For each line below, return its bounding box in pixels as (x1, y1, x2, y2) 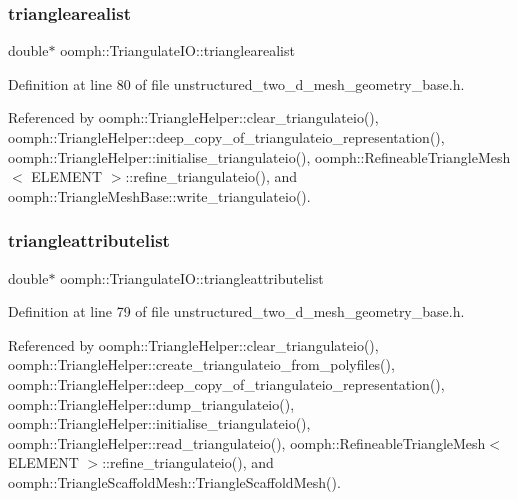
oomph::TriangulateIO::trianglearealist (60, 40, 295, 61)
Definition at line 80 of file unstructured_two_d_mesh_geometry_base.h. (8, 73, 465, 94)
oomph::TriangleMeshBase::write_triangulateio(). (8, 185, 311, 206)
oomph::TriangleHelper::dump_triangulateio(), (8, 393, 295, 414)
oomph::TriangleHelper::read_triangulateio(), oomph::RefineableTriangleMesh (8, 432, 486, 453)
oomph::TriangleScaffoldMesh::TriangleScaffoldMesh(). (8, 471, 341, 492)
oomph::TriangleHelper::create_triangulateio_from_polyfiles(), (8, 354, 395, 375)
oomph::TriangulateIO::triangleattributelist (60, 267, 324, 288)
